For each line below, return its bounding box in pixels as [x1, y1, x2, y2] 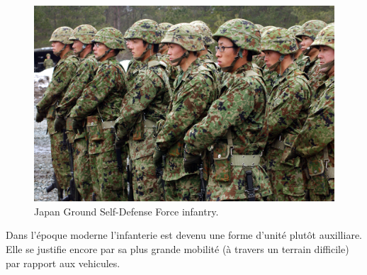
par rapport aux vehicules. [6, 255, 120, 270]
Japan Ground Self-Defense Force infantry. [34, 203, 219, 218]
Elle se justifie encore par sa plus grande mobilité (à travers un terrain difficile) [6, 241, 349, 256]
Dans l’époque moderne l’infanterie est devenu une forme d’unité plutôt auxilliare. [6, 228, 363, 242]
